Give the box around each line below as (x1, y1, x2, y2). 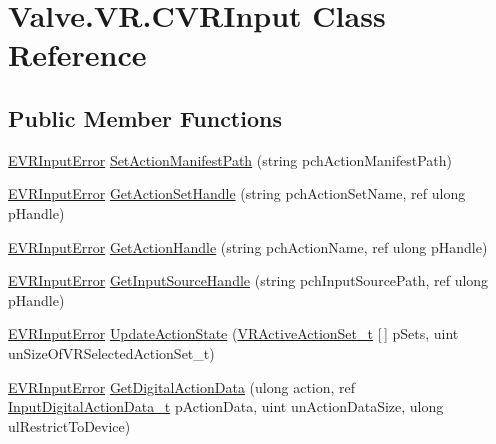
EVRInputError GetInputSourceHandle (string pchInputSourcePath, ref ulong (8, 270, 489, 291)
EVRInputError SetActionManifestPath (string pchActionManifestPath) (8, 149, 453, 170)
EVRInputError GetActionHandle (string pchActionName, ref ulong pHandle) (8, 236, 488, 257)
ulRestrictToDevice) (8, 415, 131, 436)
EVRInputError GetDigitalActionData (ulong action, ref (8, 376, 356, 397)
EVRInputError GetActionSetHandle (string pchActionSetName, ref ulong (8, 183, 466, 204)
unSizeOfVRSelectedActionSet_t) (8, 342, 215, 363)
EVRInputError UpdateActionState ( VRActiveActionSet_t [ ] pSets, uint (8, 323, 459, 344)
